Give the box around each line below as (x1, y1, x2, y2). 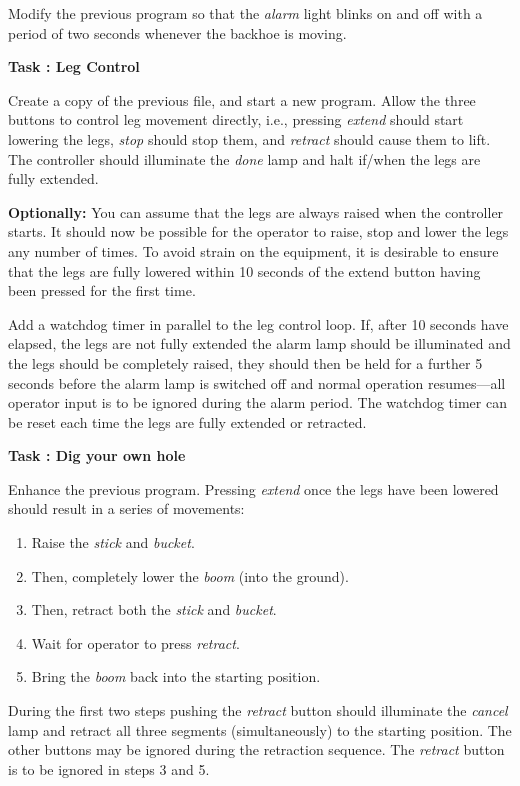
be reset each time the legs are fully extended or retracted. (8, 411, 367, 432)
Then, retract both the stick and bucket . (31, 599, 277, 620)
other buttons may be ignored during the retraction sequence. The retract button (8, 739, 505, 760)
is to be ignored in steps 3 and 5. (8, 758, 210, 779)
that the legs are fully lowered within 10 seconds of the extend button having (8, 260, 481, 281)
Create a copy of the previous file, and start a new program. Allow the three (8, 89, 476, 110)
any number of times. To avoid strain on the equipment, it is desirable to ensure (8, 240, 499, 261)
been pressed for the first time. (8, 280, 196, 301)
